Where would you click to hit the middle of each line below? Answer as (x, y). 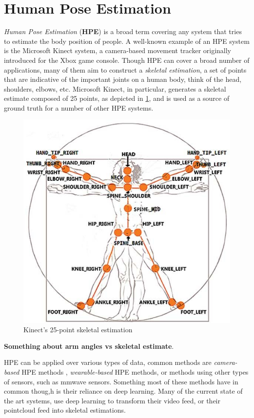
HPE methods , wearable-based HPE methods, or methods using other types (135, 371)
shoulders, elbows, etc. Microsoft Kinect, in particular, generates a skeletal (115, 88)
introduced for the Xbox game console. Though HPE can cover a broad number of (127, 60)
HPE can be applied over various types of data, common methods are (108, 362)
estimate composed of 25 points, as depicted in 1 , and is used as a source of (117, 98)
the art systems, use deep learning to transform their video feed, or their (112, 400)
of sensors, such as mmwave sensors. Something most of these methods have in (121, 381)
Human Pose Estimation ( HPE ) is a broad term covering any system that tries (123, 31)
